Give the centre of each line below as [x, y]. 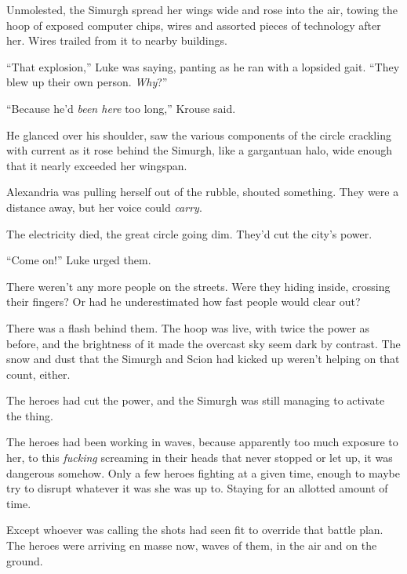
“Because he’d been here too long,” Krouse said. [121, 108]
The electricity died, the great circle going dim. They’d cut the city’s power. [189, 233]
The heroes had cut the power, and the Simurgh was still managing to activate [196, 400]
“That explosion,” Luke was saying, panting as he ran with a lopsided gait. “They [203, 66]
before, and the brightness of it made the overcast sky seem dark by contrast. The [203, 343]
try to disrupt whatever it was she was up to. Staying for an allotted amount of [197, 488]
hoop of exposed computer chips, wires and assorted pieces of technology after [194, 25]
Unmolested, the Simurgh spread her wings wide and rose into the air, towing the [202, 9]
